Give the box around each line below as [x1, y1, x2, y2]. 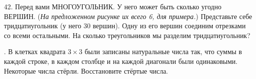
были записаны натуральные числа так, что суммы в [84, 46, 242, 57]
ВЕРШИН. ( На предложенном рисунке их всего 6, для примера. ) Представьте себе [4, 11, 252, 21]
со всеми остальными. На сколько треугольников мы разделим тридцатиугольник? [4, 30, 251, 40]
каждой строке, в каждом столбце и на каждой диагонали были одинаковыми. [4, 56, 238, 66]
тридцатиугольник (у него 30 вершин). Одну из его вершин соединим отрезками [4, 20, 246, 31]
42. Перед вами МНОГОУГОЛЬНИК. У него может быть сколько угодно [4, 1, 222, 11]
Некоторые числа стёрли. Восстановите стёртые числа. [4, 65, 168, 76]
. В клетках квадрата [4, 46, 66, 57]
